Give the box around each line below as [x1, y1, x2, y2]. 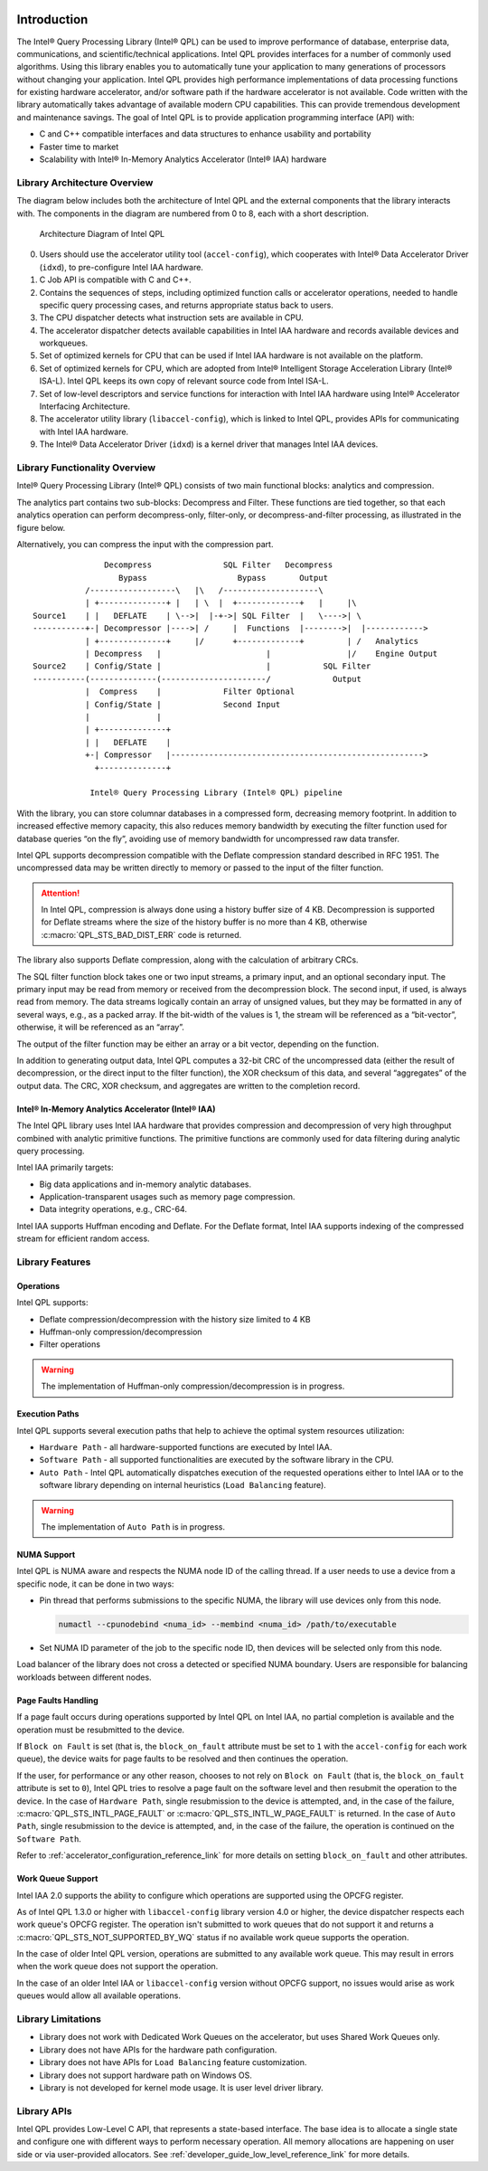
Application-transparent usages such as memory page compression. [39, 1191, 296, 1202]
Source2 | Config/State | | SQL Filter [33, 661, 371, 671]
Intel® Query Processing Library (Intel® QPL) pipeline [89, 788, 343, 798]
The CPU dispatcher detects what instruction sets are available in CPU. [39, 312, 305, 323]
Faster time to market [39, 141, 119, 152]
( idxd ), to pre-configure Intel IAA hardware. [39, 261, 203, 272]
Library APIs [16, 2104, 72, 2117]
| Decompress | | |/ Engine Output [84, 649, 438, 659]
